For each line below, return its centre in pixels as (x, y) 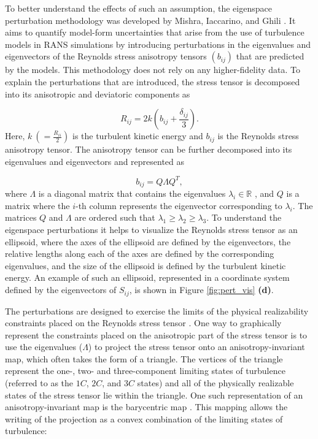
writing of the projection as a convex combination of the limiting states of (144, 418)
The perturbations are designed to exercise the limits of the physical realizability (157, 311)
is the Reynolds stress (258, 136)
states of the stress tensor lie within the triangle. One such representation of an (154, 395)
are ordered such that (115, 217)
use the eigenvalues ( (44, 347)
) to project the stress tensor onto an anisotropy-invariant (196, 347)
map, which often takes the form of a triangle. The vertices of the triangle (144, 358)
